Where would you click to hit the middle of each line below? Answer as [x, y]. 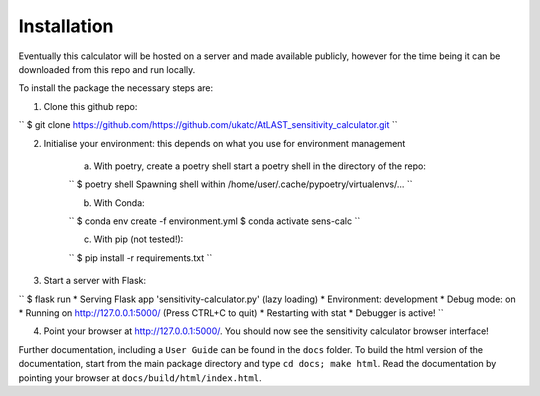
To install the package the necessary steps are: [116, 88]
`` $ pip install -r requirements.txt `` [140, 257]
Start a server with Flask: [95, 281]
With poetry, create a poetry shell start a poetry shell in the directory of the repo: [260, 166]
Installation [66, 26]
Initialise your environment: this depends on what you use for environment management [224, 143]
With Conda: [119, 202]
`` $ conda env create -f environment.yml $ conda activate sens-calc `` [214, 221]
